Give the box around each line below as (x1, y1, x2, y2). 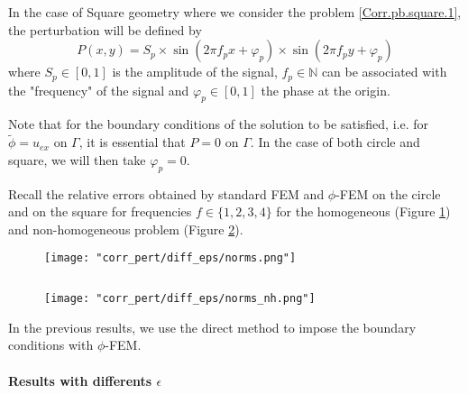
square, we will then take (8, 150, 146, 169)
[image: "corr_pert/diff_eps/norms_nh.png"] (44, 292, 316, 306)
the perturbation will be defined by (8, 20, 202, 39)
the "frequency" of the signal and (8, 80, 189, 99)
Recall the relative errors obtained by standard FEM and (8, 184, 325, 203)
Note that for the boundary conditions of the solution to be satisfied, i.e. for (8, 115, 428, 133)
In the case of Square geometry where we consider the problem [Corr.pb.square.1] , (8, 3, 462, 21)
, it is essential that (78, 133, 186, 151)
